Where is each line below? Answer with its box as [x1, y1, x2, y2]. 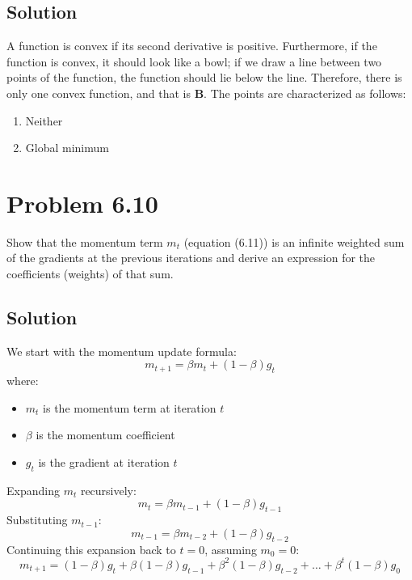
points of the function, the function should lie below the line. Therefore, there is [6, 69, 402, 86]
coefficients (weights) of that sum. [6, 265, 174, 282]
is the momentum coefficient [36, 426, 175, 443]
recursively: [80, 481, 137, 498]
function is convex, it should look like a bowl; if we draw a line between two [6, 53, 382, 70]
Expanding [6, 481, 60, 498]
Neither [25, 112, 63, 129]
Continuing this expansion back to [6, 540, 176, 557]
